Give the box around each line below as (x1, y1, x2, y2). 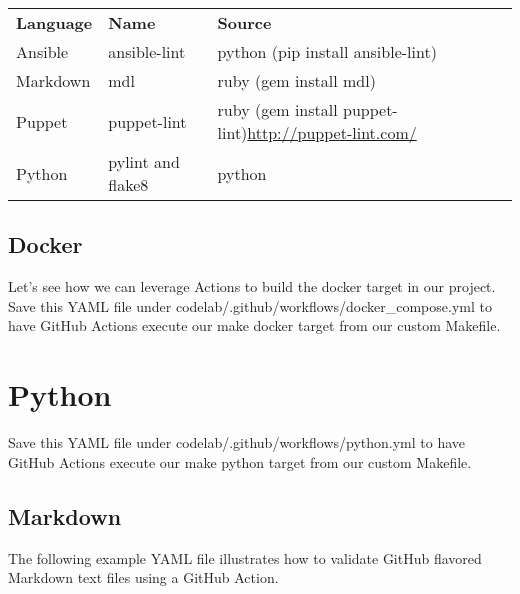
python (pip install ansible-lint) (217, 40, 437, 63)
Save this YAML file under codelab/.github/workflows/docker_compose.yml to (8, 295, 492, 316)
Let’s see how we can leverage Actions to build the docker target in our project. (8, 276, 496, 297)
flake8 (108, 173, 149, 196)
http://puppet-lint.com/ (247, 121, 417, 144)
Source (217, 11, 272, 34)
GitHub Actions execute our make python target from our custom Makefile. (8, 451, 472, 472)
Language (16, 11, 93, 34)
